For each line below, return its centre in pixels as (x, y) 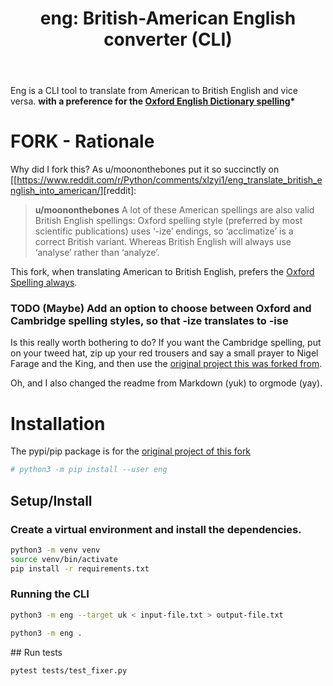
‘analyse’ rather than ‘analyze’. (97, 253)
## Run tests (36, 652)
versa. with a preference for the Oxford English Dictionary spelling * (153, 101)
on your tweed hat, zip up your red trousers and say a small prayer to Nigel (164, 353)
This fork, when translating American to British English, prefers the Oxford (162, 272)
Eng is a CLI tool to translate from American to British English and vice (154, 91)
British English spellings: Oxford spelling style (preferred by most (168, 221)
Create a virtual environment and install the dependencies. (156, 529)
